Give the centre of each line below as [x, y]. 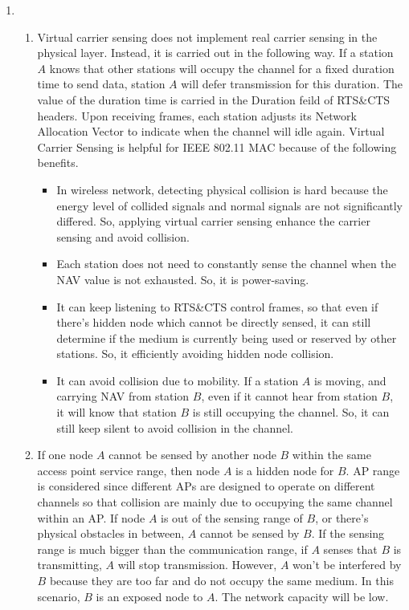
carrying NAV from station [123, 396]
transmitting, [70, 565]
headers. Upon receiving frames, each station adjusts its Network [197, 115]
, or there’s [342, 517]
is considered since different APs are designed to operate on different [206, 486]
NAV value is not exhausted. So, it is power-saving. [183, 279]
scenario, [59, 596]
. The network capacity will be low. [302, 596]
